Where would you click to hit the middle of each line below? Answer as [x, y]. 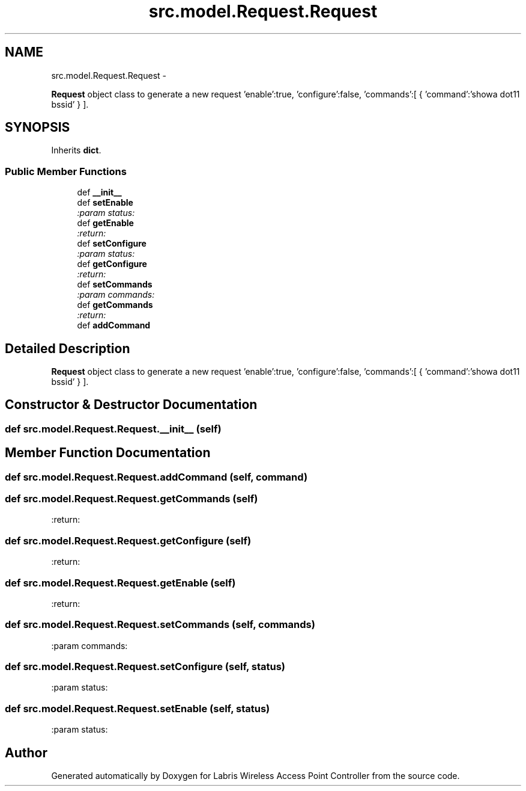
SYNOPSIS [38, 128]
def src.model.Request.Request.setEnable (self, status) [138, 708]
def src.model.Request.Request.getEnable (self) [120, 583]
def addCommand [114, 325]
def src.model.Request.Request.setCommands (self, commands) [160, 625]
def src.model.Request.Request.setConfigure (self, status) [145, 667]
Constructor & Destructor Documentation [131, 405]
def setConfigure [112, 244]
